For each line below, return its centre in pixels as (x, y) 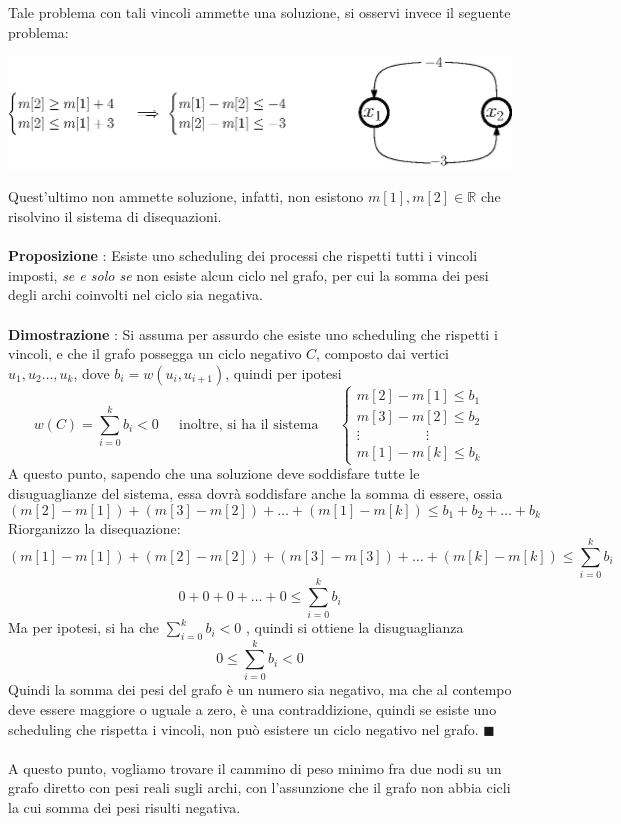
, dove (91, 372)
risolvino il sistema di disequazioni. (115, 216)
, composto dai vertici (382, 353)
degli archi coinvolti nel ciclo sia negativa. (135, 294)
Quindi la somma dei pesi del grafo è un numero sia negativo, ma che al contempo (260, 689)
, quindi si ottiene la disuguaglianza (354, 627)
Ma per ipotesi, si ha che (84, 627)
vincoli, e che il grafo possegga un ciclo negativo (155, 353)
